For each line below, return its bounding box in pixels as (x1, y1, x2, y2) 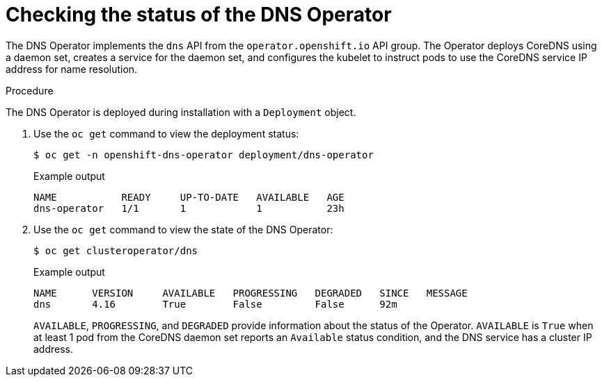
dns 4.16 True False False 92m (33, 298, 397, 310)
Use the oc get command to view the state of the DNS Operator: (33, 223, 333, 235)
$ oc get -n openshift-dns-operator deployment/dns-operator (33, 149, 374, 160)
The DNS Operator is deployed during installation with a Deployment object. (6, 106, 356, 118)
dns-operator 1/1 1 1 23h (33, 202, 344, 214)
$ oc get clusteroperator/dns (33, 244, 198, 256)
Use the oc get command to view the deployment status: (33, 127, 299, 140)
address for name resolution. (6, 63, 138, 75)
